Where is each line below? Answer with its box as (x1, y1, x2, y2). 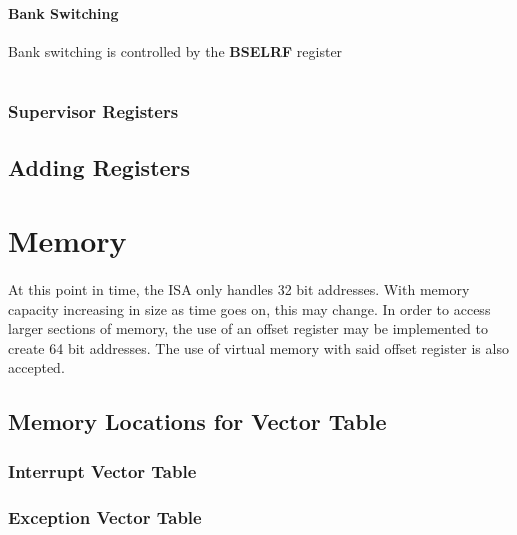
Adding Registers (8, 151, 191, 182)
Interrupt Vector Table (8, 458, 197, 483)
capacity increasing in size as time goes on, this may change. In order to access (8, 298, 491, 319)
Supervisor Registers (8, 99, 179, 124)
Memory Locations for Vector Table (8, 406, 387, 437)
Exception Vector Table (8, 504, 202, 529)
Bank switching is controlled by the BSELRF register (8, 40, 343, 61)
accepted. (8, 357, 65, 378)
